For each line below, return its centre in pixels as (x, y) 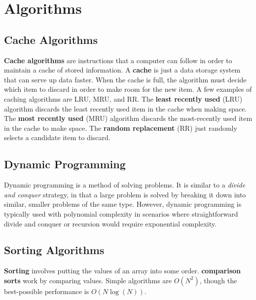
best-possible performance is (47, 291)
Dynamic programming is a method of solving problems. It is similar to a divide (125, 185)
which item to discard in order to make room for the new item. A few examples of (128, 89)
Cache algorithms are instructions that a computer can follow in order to (118, 60)
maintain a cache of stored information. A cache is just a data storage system (122, 70)
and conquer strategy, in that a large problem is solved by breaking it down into (125, 194)
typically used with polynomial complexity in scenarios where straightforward (121, 213)
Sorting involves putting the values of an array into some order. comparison (123, 271)
